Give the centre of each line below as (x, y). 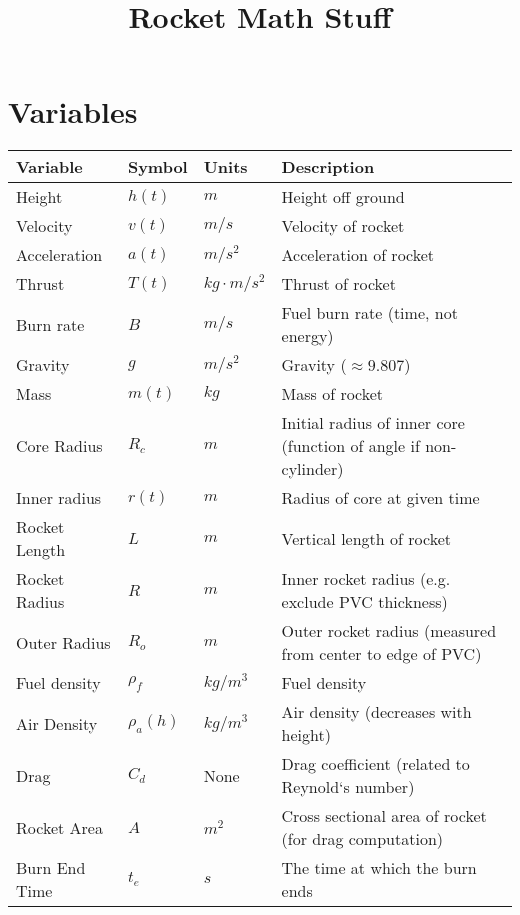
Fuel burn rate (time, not (369, 313)
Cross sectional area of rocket (384, 816)
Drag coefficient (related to (375, 764)
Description (328, 167)
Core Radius (59, 446)
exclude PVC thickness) (364, 602)
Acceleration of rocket (358, 255)
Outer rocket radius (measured (389, 631)
